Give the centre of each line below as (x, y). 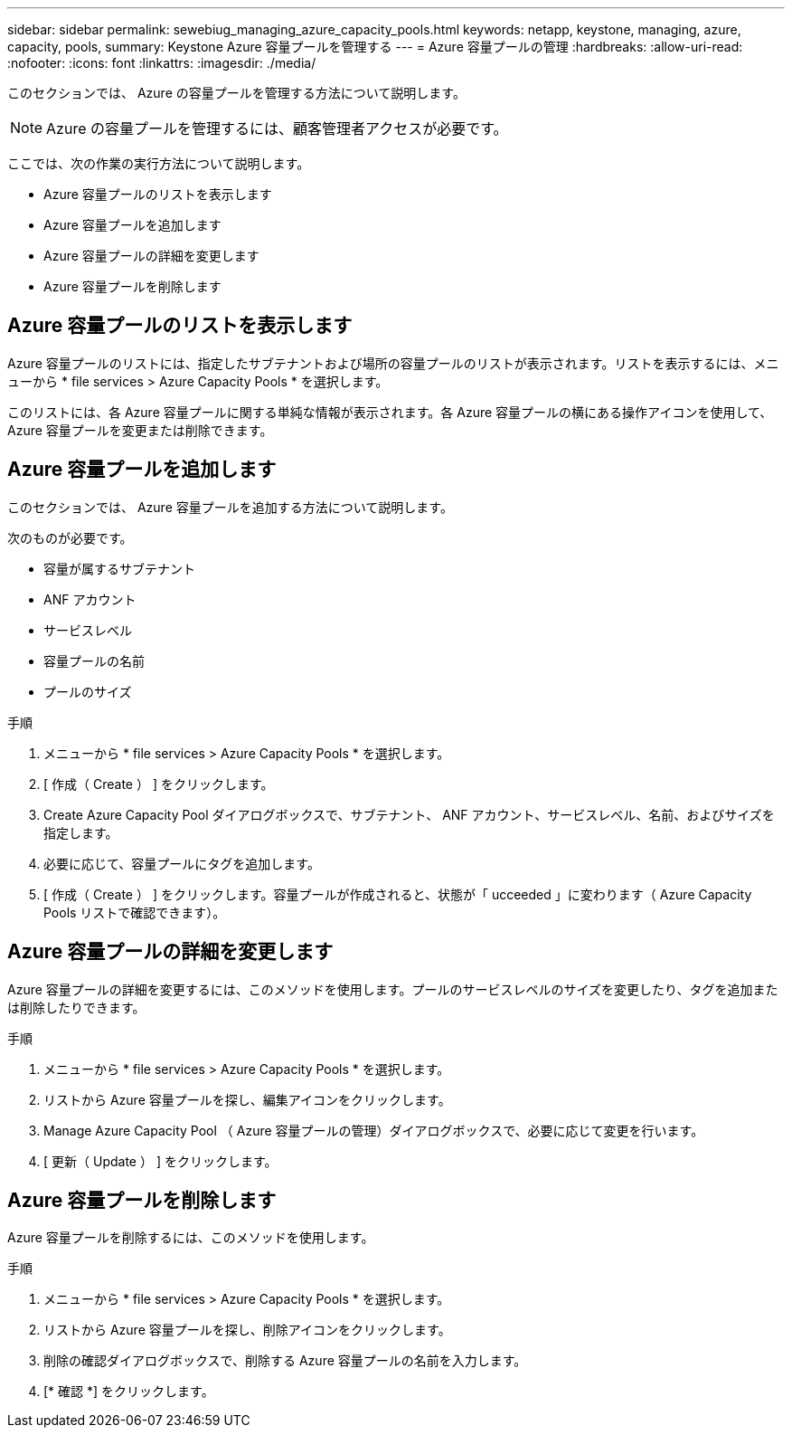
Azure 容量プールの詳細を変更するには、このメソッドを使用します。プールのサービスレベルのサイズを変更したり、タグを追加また (393, 989)
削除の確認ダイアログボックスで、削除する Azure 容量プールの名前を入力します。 (285, 1361)
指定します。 (81, 832)
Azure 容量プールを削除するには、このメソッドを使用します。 (191, 1238)
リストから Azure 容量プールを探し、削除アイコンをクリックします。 (247, 1330)
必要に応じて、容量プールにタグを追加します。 (182, 863)
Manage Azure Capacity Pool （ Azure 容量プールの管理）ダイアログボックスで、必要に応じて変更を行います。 (374, 1130)
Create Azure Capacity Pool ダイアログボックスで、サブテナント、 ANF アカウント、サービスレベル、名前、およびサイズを (409, 814)
